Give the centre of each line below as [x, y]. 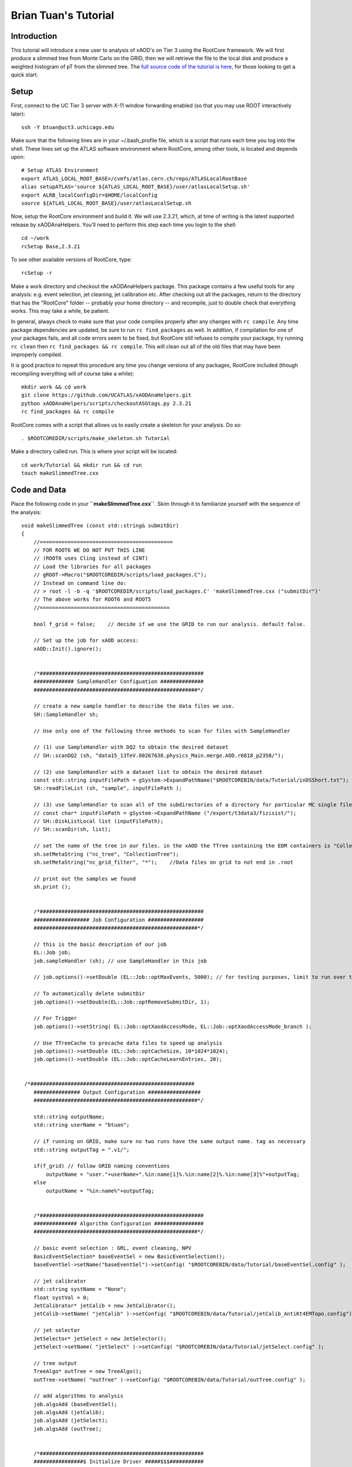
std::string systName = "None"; [80, 1289]
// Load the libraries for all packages [92, 567]
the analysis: [26, 512]
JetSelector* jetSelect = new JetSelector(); [100, 1338]
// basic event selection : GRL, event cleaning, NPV [112, 1248]
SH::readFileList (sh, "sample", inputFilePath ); [108, 788]
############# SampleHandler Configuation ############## [119, 682]
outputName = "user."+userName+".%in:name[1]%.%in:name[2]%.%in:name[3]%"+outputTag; [173, 1174]
